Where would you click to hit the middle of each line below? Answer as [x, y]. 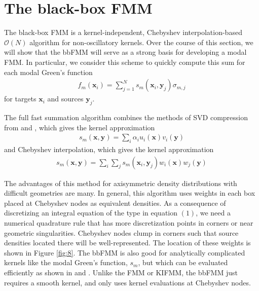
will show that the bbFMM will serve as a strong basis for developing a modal [125, 52]
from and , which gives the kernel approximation [80, 127]
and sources [65, 99]
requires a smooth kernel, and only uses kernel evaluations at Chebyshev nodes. [127, 282]
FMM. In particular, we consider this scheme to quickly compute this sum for [125, 62]
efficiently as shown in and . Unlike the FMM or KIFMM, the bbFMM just [121, 272]
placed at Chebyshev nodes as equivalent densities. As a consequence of [115, 203]
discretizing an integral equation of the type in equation [91, 213]
